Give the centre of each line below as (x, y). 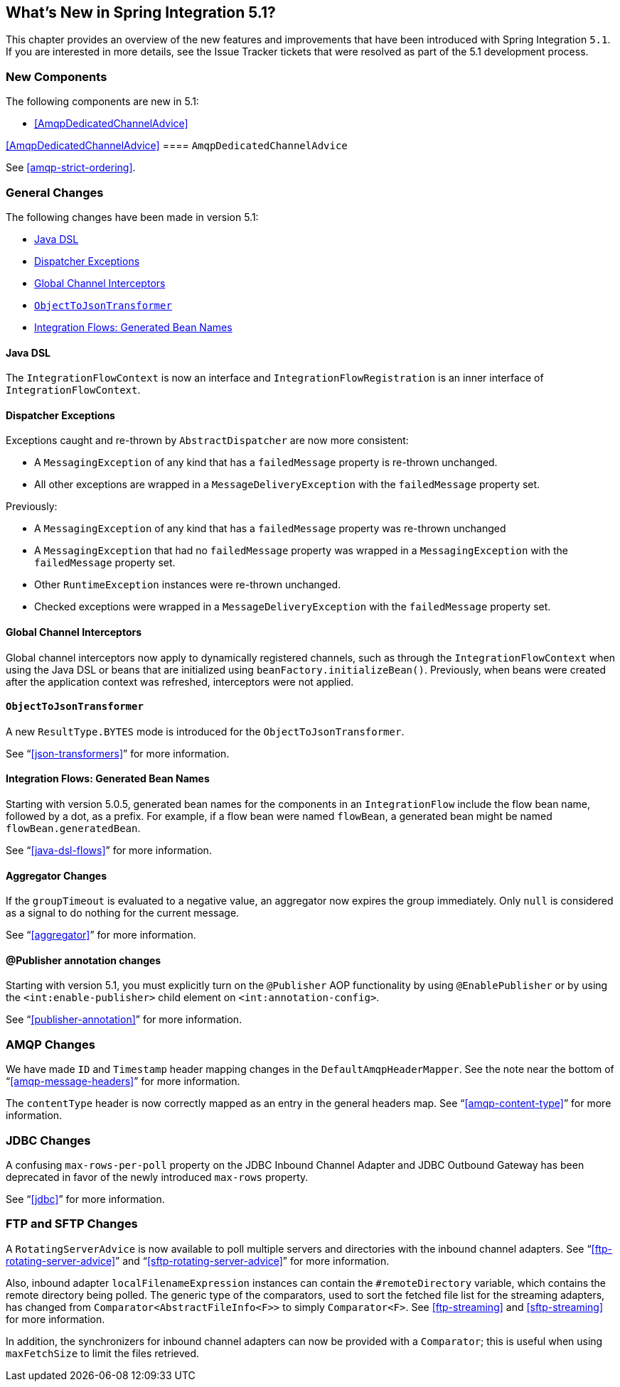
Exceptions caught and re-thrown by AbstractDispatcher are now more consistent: (207, 441)
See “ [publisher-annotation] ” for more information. (124, 1020)
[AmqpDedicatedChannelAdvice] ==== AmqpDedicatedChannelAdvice (177, 146)
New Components (57, 76)
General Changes (55, 192)
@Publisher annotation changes (84, 960)
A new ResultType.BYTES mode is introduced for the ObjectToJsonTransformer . (205, 731)
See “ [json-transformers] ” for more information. (118, 753)
